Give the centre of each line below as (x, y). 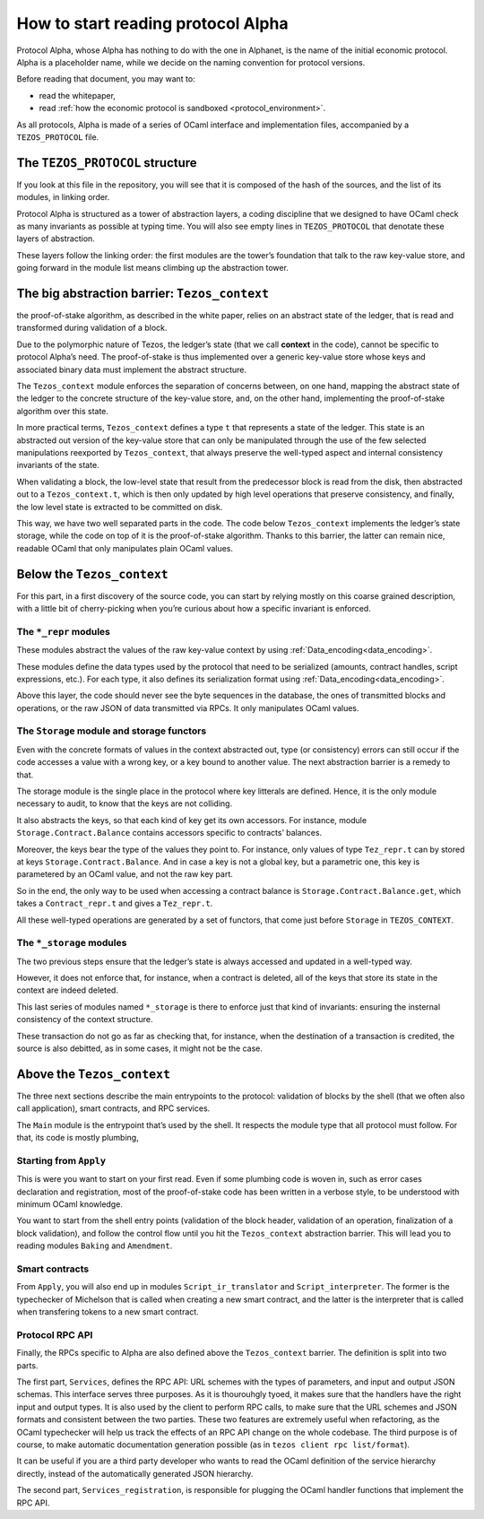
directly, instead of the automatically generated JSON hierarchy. (135, 1473)
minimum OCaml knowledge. (69, 1204)
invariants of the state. (58, 465)
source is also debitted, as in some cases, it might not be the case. (140, 1048)
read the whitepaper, (78, 95)
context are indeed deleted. (67, 990)
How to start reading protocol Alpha (152, 23)
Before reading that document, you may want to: (106, 79)
